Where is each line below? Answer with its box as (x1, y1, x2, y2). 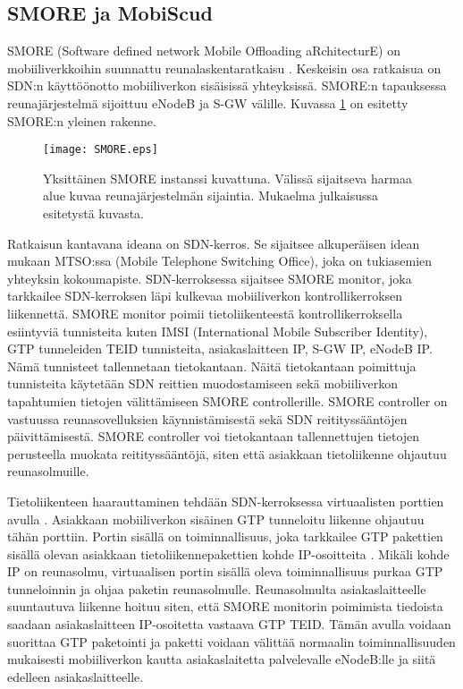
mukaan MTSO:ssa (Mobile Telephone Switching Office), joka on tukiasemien (7, 251, 433, 270)
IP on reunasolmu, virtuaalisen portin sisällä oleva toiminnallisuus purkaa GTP (7, 562, 443, 581)
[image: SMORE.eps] (43, 143, 158, 157)
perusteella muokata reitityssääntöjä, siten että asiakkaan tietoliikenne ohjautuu (7, 444, 447, 463)
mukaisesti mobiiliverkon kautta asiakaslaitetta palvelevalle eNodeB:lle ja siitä (7, 650, 436, 668)
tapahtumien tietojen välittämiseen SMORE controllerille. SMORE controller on (7, 391, 448, 410)
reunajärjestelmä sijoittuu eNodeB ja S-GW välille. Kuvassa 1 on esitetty (7, 93, 408, 112)
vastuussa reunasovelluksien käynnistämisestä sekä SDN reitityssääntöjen (7, 409, 408, 428)
